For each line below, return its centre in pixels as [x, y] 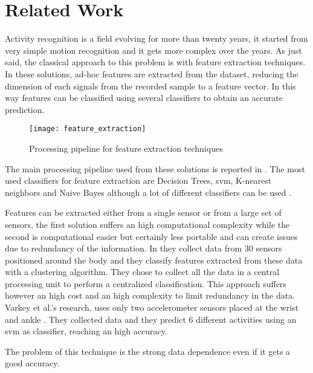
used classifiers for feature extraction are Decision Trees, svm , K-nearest [138, 180]
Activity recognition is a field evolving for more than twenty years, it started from [156, 38]
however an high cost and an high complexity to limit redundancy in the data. [150, 295]
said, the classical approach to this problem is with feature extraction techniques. [155, 62]
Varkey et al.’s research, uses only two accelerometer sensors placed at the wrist [152, 307]
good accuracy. [32, 363]
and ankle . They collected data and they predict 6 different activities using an [151, 319]
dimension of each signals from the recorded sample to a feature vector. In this [150, 86]
